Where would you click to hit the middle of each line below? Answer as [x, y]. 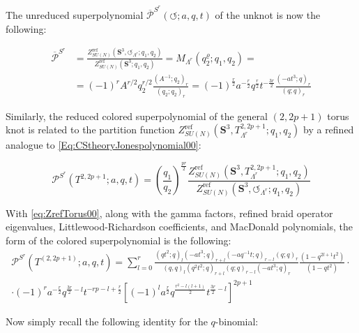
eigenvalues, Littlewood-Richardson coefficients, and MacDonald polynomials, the [179, 227]
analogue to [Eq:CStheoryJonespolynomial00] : [104, 145]
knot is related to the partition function [90, 129]
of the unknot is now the [268, 15]
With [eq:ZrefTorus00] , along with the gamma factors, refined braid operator [169, 213]
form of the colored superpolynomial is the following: [119, 240]
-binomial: [237, 321]
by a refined [329, 129]
